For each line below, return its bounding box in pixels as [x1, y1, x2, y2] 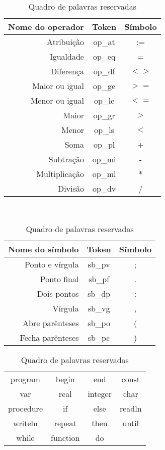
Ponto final [40, 273, 79, 285]
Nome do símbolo [8, 243, 79, 255]
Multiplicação [36, 168, 84, 179]
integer [88, 387, 112, 399]
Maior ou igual [32, 80, 84, 92]
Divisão [58, 183, 84, 194]
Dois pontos [37, 287, 79, 299]
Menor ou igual [30, 95, 84, 106]
